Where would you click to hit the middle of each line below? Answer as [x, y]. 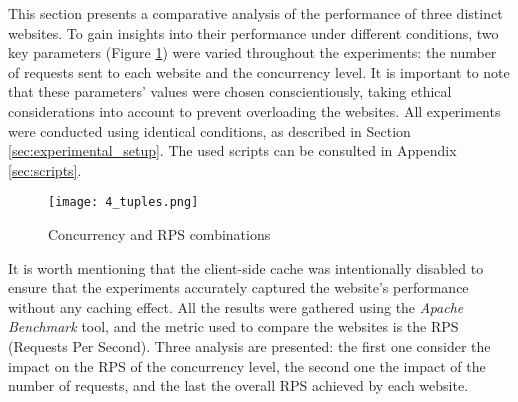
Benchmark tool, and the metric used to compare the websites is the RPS [233, 326]
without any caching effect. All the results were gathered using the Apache [236, 306]
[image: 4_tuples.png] [123, 202]
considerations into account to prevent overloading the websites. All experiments [254, 110]
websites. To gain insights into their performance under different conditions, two [253, 32]
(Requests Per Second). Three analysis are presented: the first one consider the [249, 345]
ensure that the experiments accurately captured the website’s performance [238, 287]
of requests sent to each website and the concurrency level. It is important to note [259, 71]
